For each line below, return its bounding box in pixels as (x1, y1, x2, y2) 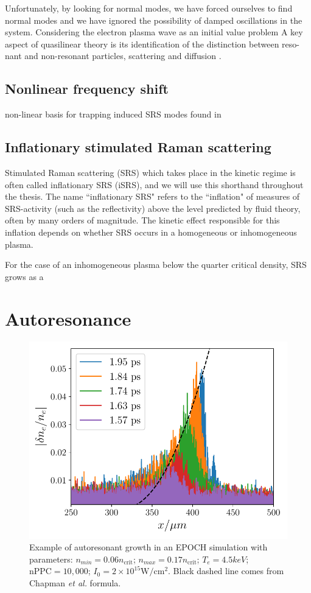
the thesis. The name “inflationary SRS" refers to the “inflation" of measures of (5, 190, 300, 203)
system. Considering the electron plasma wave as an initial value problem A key (5, 26, 303, 38)
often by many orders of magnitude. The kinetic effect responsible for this (5, 214, 280, 226)
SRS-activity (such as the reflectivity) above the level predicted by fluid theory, (5, 202, 301, 214)
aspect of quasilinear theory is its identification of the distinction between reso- (5, 37, 299, 50)
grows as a (5, 270, 44, 282)
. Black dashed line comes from (168, 564, 284, 577)
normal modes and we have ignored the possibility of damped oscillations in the (5, 13, 302, 26)
